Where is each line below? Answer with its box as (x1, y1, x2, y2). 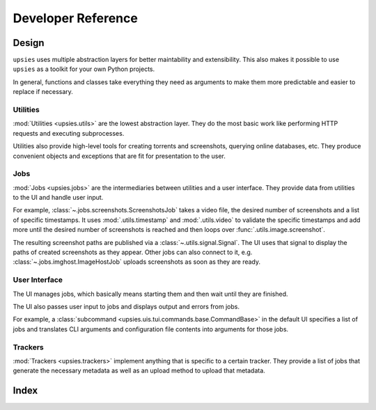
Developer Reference (13, 10, 139, 26)
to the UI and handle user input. (13, 194, 104, 202)
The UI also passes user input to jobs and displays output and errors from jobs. (13, 302, 240, 310)
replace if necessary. (13, 88, 73, 96)
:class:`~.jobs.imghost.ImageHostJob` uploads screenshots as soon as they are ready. (13, 258, 261, 266)
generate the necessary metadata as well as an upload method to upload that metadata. (13, 366, 266, 375)
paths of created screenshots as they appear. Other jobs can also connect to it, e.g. (13, 248, 253, 257)
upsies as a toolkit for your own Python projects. (13, 65, 155, 73)
